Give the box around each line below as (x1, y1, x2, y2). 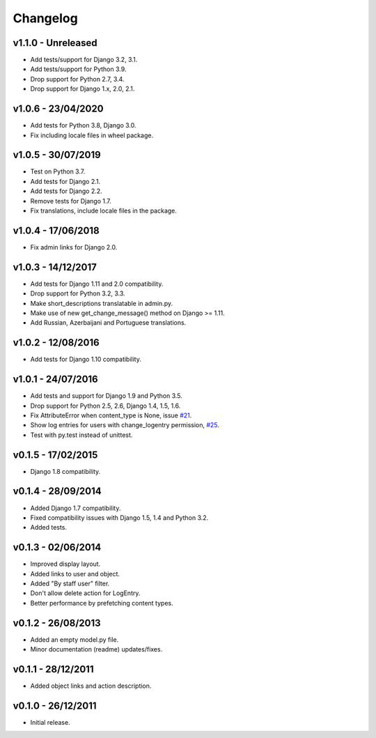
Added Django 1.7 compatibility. (30, 504, 121, 512)
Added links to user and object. (30, 569, 120, 578)
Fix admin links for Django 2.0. (30, 243, 118, 251)
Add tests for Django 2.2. (30, 187, 102, 195)
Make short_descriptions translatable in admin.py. (30, 299, 173, 307)
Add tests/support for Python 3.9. (30, 65, 127, 73)
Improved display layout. (30, 560, 101, 568)
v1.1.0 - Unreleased (13, 37, 97, 49)
